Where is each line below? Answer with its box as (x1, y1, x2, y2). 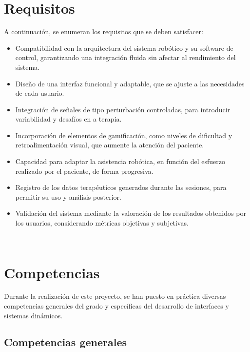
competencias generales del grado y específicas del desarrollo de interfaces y (4, 300, 229, 311)
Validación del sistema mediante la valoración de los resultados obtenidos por (15, 208, 246, 218)
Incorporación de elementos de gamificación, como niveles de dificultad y (15, 130, 232, 140)
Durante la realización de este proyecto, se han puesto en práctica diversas (4, 291, 226, 301)
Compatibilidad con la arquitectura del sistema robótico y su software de (15, 42, 233, 53)
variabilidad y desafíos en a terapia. (15, 114, 122, 124)
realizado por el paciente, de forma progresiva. (15, 166, 154, 176)
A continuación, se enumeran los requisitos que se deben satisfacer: (4, 26, 203, 37)
